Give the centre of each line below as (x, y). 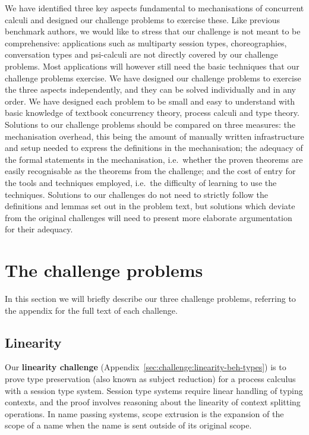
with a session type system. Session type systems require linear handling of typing (154, 390)
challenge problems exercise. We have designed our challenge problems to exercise (153, 78)
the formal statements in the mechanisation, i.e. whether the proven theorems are (154, 159)
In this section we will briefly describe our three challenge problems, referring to (150, 298)
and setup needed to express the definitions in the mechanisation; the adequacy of (154, 148)
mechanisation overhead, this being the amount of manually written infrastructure (154, 136)
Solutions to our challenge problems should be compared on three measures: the (150, 124)
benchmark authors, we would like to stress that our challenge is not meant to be (153, 31)
